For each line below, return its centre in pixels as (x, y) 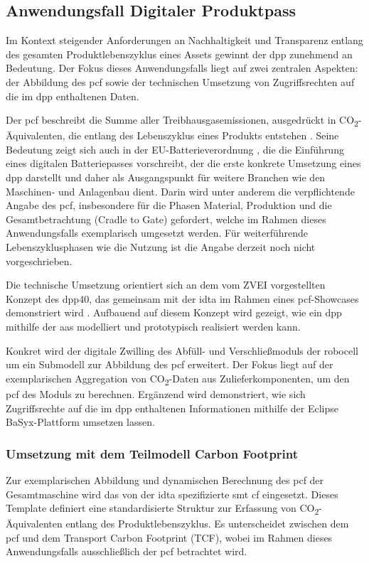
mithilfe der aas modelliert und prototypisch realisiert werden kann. (153, 327)
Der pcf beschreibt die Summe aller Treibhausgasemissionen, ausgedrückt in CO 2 (182, 120)
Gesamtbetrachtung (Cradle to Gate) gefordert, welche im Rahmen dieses (166, 219)
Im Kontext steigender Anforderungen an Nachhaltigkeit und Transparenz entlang (184, 40)
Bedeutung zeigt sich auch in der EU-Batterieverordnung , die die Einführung (175, 149)
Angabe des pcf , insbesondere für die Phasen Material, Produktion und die (169, 205)
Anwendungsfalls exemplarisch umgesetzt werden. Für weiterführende (157, 233)
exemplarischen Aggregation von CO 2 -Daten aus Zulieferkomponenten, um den (178, 379)
